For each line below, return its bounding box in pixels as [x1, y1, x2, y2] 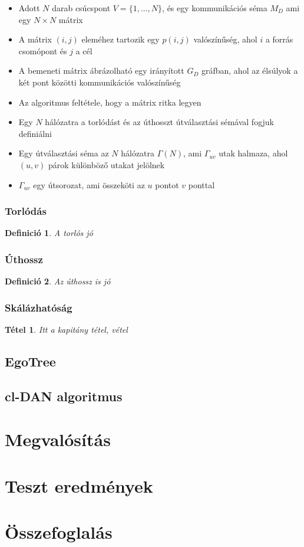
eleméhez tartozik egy [81, 33, 160, 45]
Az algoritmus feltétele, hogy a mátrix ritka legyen [18, 96, 201, 108]
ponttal [188, 178, 215, 191]
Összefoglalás [5, 520, 113, 544]
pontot [155, 178, 179, 191]
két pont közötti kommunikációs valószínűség [18, 76, 181, 88]
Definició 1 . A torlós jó [5, 227, 93, 239]
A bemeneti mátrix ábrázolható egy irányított [18, 64, 184, 77]
